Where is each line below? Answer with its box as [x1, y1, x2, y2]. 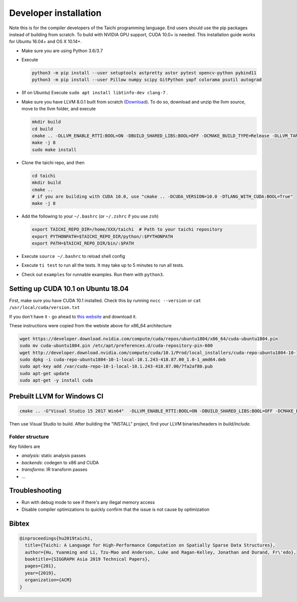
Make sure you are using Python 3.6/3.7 [21, 48, 103, 54]
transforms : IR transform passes [21, 467, 88, 473]
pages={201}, [25, 563, 56, 569]
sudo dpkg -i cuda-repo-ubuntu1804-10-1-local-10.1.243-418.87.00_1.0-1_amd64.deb [19, 357, 226, 362]
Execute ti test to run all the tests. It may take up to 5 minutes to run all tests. [21, 262, 184, 268]
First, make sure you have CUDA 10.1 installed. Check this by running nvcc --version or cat [9, 298, 201, 303]
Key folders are [9, 443, 41, 449]
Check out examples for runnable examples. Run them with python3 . [21, 271, 164, 277]
